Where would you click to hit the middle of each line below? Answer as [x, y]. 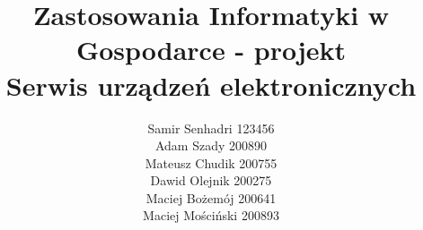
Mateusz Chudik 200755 [211, 162]
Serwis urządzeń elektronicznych [211, 85]
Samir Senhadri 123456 [211, 128]
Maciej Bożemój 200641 [211, 197]
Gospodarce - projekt [211, 50]
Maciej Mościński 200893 [211, 215]
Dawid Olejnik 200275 [211, 180]
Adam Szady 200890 [211, 145]
